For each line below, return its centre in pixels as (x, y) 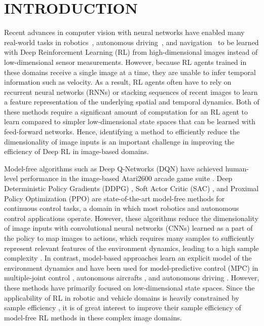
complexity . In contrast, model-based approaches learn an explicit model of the (128, 258)
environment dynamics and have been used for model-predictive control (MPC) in (131, 267)
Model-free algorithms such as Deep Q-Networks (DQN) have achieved (114, 168)
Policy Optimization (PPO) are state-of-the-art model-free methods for (115, 198)
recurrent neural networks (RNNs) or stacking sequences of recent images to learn (131, 92)
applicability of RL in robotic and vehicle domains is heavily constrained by (122, 297)
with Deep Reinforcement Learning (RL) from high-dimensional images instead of (131, 52)
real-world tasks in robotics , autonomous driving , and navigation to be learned (131, 42)
